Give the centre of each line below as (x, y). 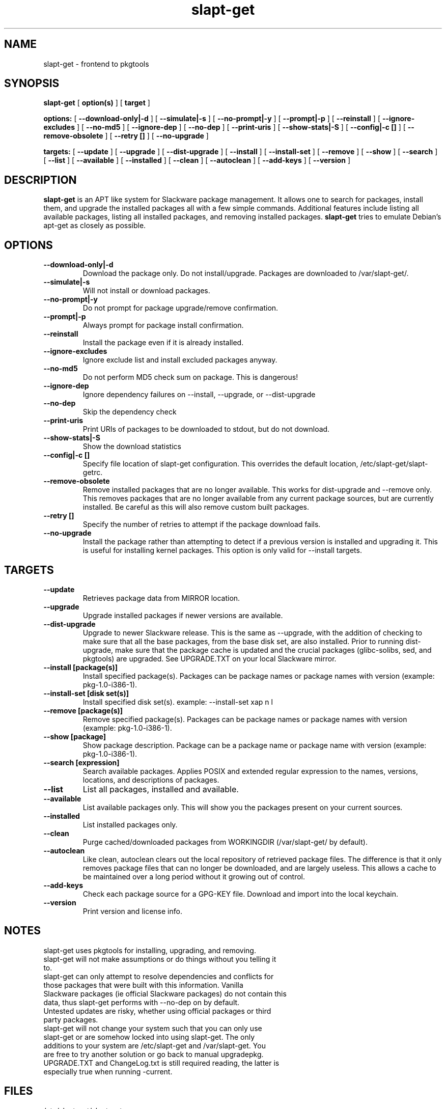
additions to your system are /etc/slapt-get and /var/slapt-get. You (155, 1045)
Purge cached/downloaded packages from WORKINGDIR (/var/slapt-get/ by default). (225, 842)
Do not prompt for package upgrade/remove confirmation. (180, 308)
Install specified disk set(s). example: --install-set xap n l (178, 702)
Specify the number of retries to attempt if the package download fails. (202, 524)
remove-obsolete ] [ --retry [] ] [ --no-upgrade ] (126, 136)
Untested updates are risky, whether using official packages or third (157, 1011)
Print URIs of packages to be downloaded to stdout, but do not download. (206, 429)
